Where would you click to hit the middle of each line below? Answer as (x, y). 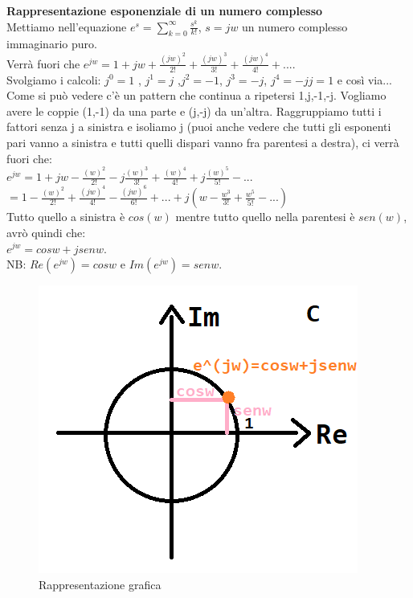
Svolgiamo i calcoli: (54, 79)
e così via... (364, 79)
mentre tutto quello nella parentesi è (265, 217)
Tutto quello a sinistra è (66, 217)
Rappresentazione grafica (100, 584)
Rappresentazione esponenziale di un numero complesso (165, 10)
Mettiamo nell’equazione (67, 26)
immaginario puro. (52, 44)
